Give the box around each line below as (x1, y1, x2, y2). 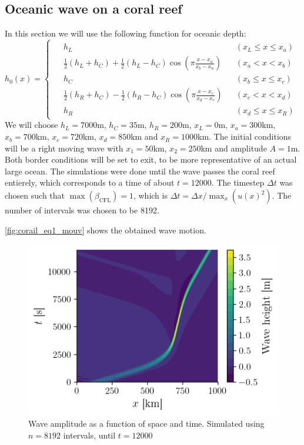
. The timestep (211, 176, 265, 189)
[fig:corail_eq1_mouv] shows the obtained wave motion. (5, 223, 206, 236)
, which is (133, 189, 168, 202)
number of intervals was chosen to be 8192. (5, 204, 159, 216)
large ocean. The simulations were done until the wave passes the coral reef (5, 164, 275, 177)
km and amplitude (201, 141, 267, 154)
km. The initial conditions (197, 130, 292, 143)
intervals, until (63, 428, 116, 441)
